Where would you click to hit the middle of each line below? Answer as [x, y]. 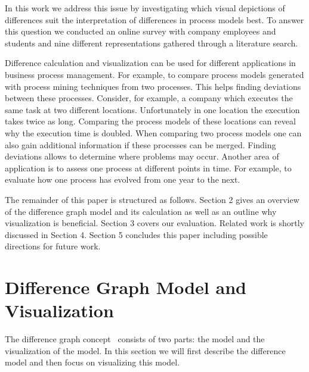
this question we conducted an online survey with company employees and [140, 31]
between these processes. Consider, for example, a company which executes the [149, 98]
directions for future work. [53, 246]
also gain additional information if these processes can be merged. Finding [140, 144]
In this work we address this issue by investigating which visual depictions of [145, 8]
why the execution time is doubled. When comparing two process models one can [153, 132]
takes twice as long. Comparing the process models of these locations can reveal [150, 121]
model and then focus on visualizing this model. [92, 362]
